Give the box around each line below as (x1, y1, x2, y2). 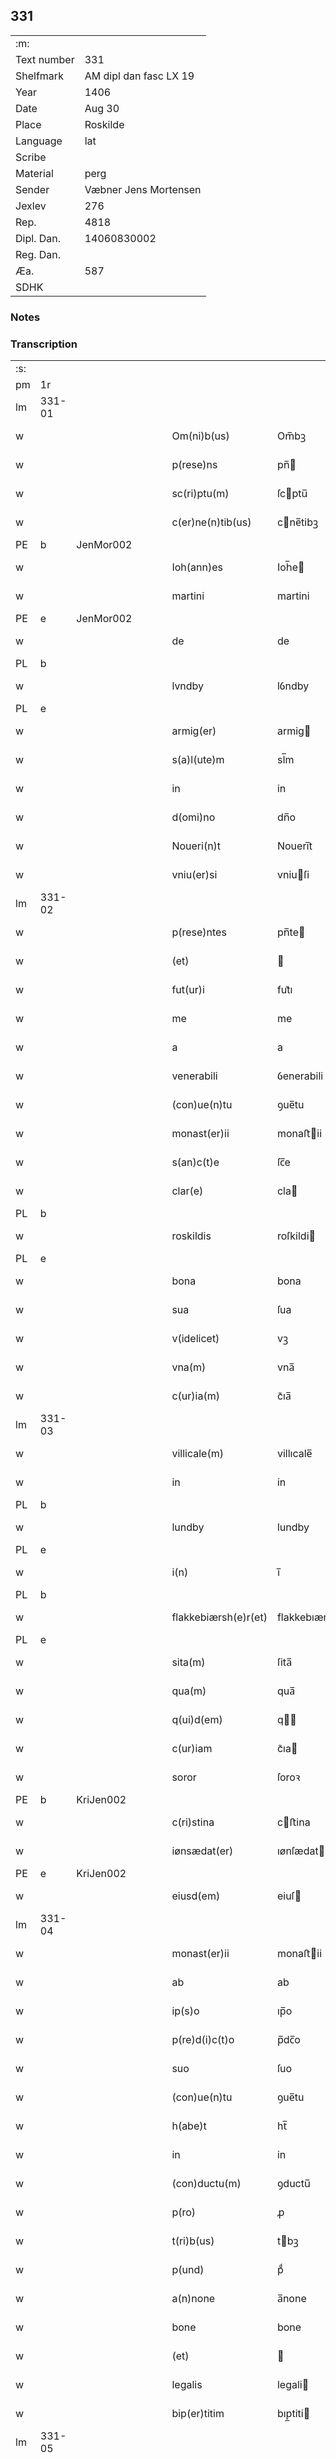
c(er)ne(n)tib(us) (171, 515, 252, 529)
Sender (15, 182, 50, 196)
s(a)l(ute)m (171, 753, 225, 767)
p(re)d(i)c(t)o (171, 2033, 235, 2047)
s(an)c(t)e (171, 1155, 220, 1169)
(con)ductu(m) (171, 2177, 242, 2191)
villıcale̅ (276, 1447, 313, 1461)
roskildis (171, 1229, 212, 1243)
